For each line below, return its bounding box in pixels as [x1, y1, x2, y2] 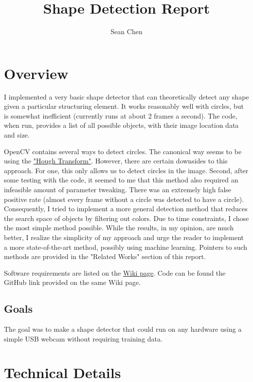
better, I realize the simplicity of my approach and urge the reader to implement [4, 232, 244, 242]
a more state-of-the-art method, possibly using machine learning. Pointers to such [4, 241, 248, 252]
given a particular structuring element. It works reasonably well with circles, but [4, 101, 244, 111]
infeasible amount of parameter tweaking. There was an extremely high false [4, 184, 232, 194]
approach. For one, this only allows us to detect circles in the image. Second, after [4, 165, 249, 175]
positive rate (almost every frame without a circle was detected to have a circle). [4, 194, 244, 204]
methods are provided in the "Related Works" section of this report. [4, 251, 206, 261]
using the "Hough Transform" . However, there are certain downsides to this [4, 156, 228, 166]
